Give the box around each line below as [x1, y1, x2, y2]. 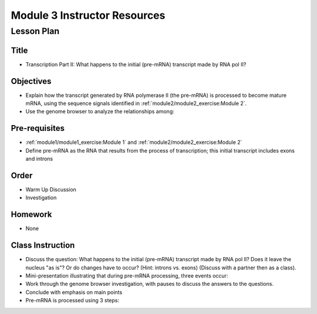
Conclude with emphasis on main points [25, 288, 123, 296]
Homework [11, 210, 52, 220]
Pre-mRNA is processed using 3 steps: [25, 297, 120, 304]
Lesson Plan [11, 26, 60, 36]
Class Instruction [11, 241, 75, 251]
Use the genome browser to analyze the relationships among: [25, 108, 174, 115]
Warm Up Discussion [25, 186, 76, 193]
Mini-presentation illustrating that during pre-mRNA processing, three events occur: [25, 272, 228, 279]
